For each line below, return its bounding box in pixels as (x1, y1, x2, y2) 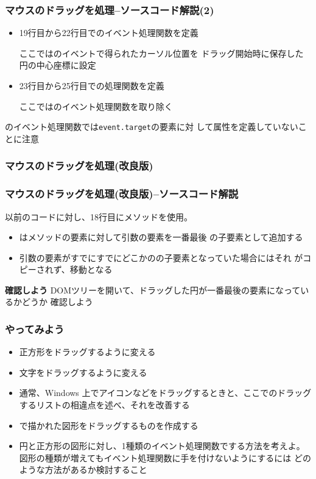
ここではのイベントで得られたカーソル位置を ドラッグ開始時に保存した (19, 46, 304, 59)
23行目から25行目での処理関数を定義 (19, 79, 164, 92)
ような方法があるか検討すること (19, 463, 147, 476)
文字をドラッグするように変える (19, 366, 147, 378)
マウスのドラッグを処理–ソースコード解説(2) (5, 2, 214, 17)
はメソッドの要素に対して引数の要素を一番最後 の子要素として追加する (19, 231, 303, 243)
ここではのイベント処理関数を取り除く (19, 99, 173, 112)
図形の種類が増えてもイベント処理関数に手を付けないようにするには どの (19, 451, 311, 464)
